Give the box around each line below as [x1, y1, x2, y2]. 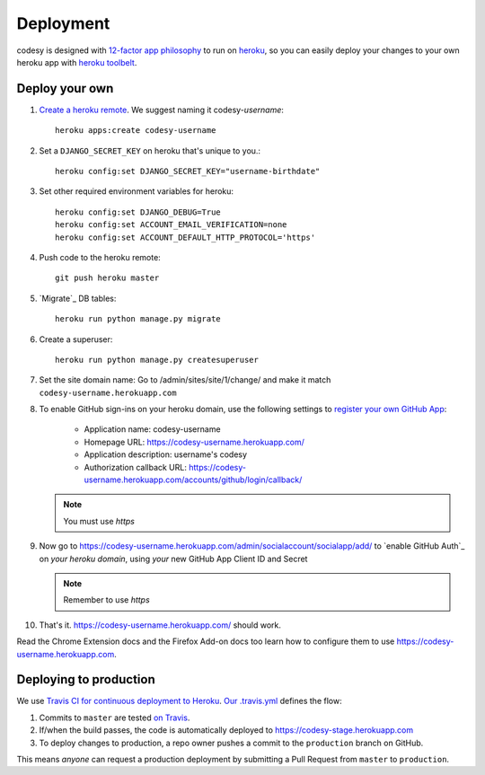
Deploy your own [16, 81, 114, 96]
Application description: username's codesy [84, 449, 247, 460]
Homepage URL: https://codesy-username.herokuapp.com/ [84, 436, 305, 447]
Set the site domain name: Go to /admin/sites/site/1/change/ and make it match [39, 374, 331, 385]
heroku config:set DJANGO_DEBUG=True [55, 207, 222, 217]
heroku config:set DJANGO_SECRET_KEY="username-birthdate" [55, 166, 321, 177]
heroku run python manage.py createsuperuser [55, 355, 260, 365]
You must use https [63, 515, 135, 526]
